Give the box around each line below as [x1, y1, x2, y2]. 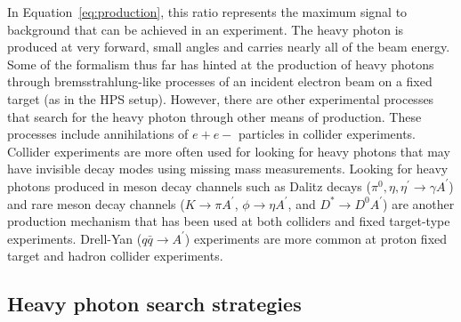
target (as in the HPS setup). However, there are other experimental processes [7, 89, 434, 108]
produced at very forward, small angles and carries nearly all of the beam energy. [7, 37, 450, 56]
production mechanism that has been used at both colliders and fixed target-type [7, 212, 450, 230]
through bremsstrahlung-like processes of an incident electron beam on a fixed [7, 72, 433, 91]
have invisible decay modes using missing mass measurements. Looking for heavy [7, 159, 449, 178]
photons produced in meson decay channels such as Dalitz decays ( [7, 176, 371, 195]
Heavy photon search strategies [7, 290, 302, 318]
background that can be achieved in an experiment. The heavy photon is [7, 20, 404, 38]
